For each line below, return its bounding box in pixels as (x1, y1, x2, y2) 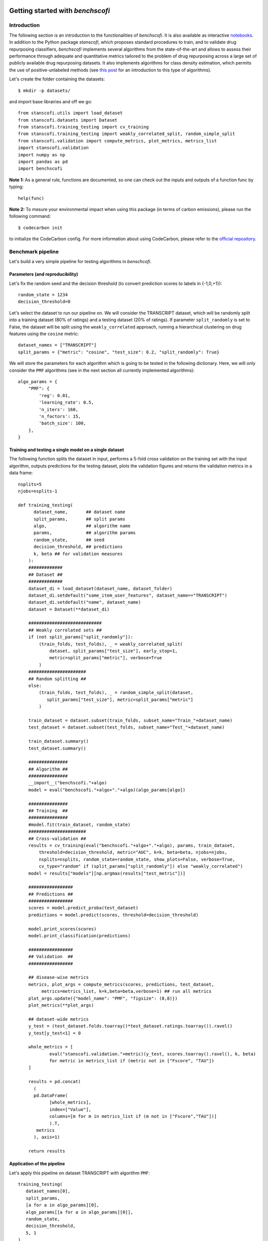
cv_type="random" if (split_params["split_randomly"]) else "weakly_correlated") (39, 864, 243, 869)
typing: (9, 184, 24, 190)
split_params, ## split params (33, 516, 126, 522)
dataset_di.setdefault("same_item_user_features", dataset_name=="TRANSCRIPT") (28, 592, 228, 598)
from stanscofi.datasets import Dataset (18, 117, 118, 123)
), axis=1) (33, 1134, 60, 1140)
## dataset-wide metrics (28, 1016, 89, 1022)
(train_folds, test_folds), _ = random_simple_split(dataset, (39, 690, 194, 695)
